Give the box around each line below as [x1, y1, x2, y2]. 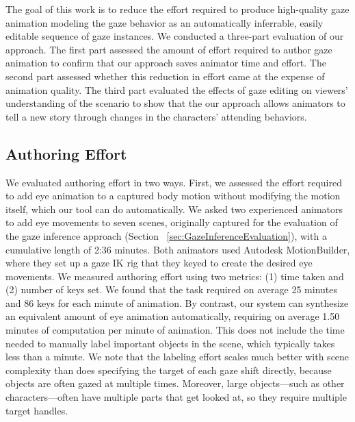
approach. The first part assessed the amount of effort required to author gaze [5, 42, 332, 56]
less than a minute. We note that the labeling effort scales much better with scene [5, 349, 350, 364]
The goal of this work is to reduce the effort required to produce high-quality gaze [5, 2, 350, 16]
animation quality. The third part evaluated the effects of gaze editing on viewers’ [5, 82, 348, 97]
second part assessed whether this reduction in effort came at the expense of [5, 69, 325, 83]
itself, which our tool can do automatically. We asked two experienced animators [5, 201, 343, 216]
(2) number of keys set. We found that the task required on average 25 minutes [5, 282, 338, 297]
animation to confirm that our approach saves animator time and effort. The [5, 55, 326, 70]
